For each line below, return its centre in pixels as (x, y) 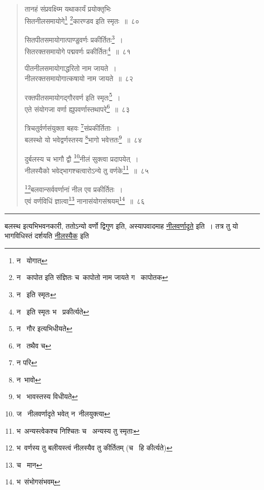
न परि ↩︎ (27, 362)
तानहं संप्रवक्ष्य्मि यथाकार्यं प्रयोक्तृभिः (68, 9)
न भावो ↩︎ (29, 379)
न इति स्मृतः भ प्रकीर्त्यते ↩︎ (53, 311)
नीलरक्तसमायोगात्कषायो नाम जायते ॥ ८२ (79, 78)
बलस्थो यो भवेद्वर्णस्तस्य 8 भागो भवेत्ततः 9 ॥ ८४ (83, 139)
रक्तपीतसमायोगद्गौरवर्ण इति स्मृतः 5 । (72, 96)
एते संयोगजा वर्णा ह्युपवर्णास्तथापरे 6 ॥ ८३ (77, 108)
